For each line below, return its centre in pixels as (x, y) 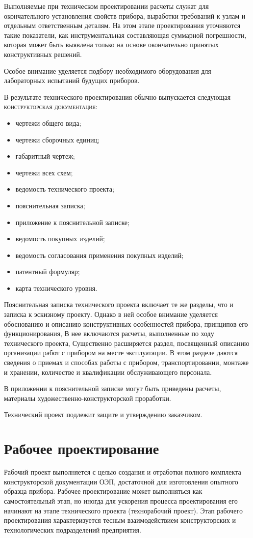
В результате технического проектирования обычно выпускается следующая (117, 97)
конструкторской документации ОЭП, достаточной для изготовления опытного (121, 481)
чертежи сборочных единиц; (57, 139)
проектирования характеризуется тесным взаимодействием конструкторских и (120, 520)
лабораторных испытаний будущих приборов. (72, 80)
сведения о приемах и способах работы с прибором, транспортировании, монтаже (126, 362)
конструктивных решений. (43, 54)
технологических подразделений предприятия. (73, 529)
